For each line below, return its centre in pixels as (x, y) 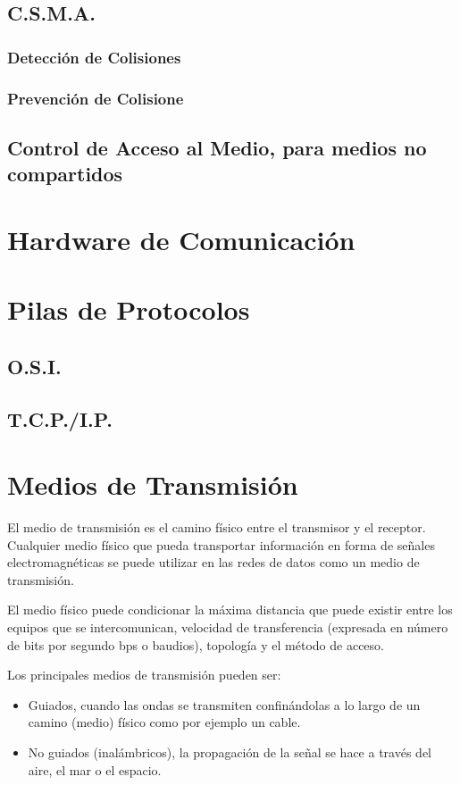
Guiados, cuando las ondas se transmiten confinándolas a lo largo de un (224, 704)
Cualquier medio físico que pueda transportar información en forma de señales (221, 544)
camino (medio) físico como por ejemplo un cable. (164, 722)
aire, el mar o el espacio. (95, 769)
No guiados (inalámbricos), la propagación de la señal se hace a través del (230, 752)
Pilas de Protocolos (129, 309)
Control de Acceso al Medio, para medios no (217, 147)
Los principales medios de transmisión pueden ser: (144, 675)
